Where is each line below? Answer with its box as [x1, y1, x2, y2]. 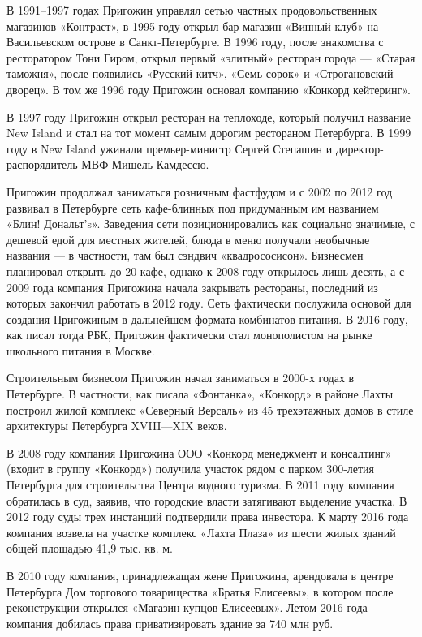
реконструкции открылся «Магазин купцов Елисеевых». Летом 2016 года [6, 599, 368, 616]
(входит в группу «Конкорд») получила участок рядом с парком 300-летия [6, 460, 375, 477]
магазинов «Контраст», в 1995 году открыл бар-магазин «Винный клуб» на [6, 17, 379, 34]
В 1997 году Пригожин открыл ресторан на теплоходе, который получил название [6, 108, 411, 125]
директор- [335, 140, 384, 157]
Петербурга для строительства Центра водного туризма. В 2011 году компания [6, 476, 394, 493]
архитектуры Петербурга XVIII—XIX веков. [6, 417, 227, 434]
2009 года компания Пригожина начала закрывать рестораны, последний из [6, 278, 378, 295]
